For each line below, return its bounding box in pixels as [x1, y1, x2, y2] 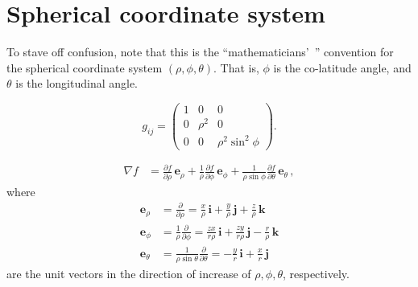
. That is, [213, 59, 259, 76]
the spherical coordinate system [6, 59, 163, 76]
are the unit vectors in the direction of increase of [6, 265, 251, 282]
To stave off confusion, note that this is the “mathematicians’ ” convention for [6, 43, 394, 60]
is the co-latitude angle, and [273, 59, 412, 76]
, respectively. [282, 265, 350, 282]
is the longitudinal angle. [15, 75, 139, 92]
